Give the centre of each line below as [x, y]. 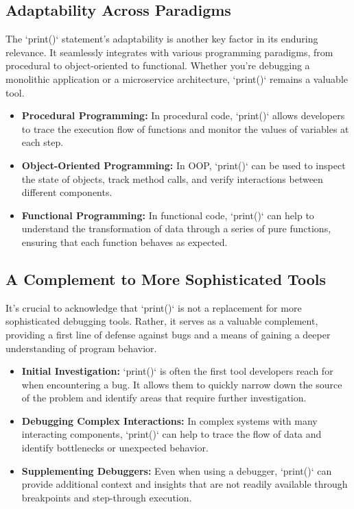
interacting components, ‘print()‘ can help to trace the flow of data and [172, 434]
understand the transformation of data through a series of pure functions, [176, 228]
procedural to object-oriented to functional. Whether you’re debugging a [158, 65]
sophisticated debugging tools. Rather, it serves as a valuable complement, [162, 321]
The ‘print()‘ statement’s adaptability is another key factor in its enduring [162, 39]
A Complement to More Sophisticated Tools [166, 278]
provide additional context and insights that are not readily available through [185, 484]
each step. [43, 142]
